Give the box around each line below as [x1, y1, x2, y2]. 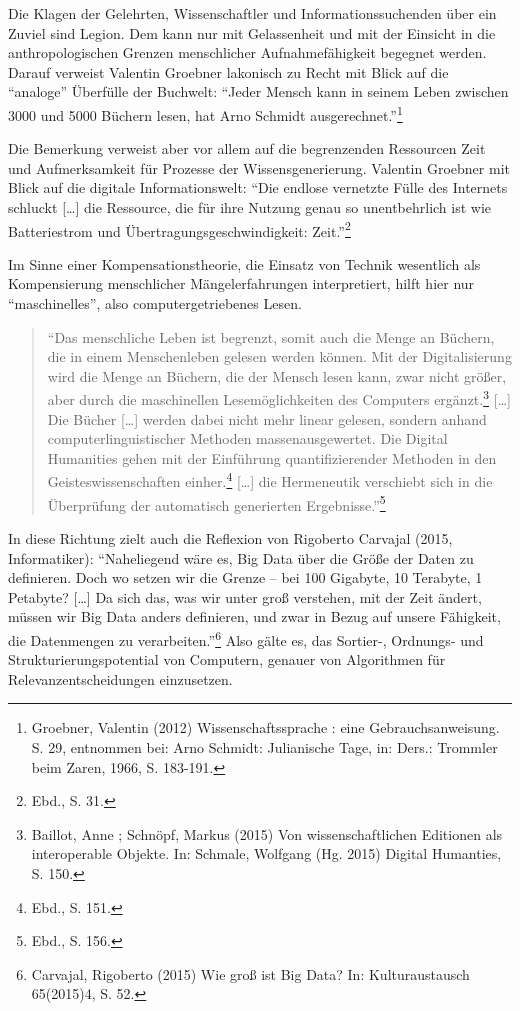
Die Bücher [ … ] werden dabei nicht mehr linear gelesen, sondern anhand [47, 408, 487, 429]
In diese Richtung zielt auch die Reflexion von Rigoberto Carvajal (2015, [8, 527, 453, 548]
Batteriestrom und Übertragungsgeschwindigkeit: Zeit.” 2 [8, 217, 351, 241]
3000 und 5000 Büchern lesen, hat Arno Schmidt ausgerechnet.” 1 [8, 101, 403, 125]
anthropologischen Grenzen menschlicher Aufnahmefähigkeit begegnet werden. [8, 42, 487, 63]
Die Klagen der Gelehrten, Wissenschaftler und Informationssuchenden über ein [8, 3, 497, 23]
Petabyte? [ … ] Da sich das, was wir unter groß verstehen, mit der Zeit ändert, [8, 586, 482, 607]
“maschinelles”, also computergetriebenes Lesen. [8, 293, 302, 314]
